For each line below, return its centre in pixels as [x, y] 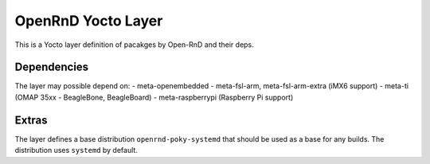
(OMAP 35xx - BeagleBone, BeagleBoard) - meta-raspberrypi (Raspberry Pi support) [154, 97]
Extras [31, 120]
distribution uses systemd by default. [76, 150]
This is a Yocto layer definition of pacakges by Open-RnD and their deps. [134, 45]
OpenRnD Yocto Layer [89, 21]
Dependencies [52, 67]
